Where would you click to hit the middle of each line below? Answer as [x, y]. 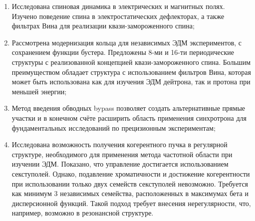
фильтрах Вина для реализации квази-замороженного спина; [103, 26]
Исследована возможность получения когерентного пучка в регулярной [120, 144]
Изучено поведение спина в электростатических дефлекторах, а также [118, 16]
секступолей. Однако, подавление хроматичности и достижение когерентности [131, 173]
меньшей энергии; [39, 91]
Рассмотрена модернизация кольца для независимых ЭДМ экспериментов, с [127, 42]
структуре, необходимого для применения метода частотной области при [122, 154]
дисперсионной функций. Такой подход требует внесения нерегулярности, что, [131, 203]
